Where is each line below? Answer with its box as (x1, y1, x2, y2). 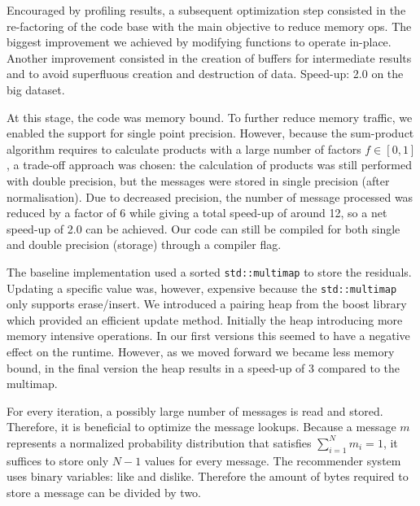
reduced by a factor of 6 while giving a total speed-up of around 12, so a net (7, 204, 387, 221)
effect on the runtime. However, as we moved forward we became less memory (7, 343, 395, 360)
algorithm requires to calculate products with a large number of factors (7, 140, 361, 157)
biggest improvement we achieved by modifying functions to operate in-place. (7, 33, 392, 50)
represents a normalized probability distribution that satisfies (7, 434, 312, 451)
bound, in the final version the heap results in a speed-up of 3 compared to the (7, 359, 400, 376)
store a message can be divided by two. (7, 483, 202, 500)
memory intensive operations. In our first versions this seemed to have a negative (7, 327, 410, 344)
